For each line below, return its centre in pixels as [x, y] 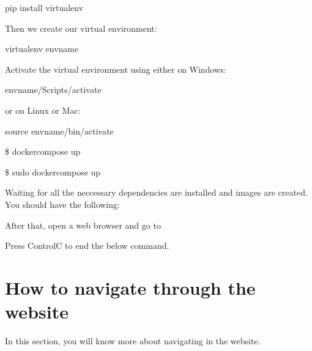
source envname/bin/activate [59, 131]
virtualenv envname [42, 49]
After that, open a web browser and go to [83, 225]
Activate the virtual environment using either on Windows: [116, 69]
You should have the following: [62, 204]
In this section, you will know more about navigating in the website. [133, 341]
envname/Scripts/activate [53, 90]
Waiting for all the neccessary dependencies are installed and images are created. [156, 192]
